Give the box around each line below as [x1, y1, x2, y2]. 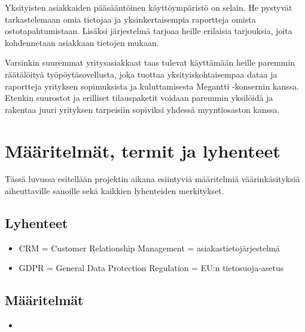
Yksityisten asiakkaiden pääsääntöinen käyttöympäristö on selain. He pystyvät [5, 1, 292, 13]
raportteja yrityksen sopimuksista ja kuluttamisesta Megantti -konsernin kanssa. [5, 79, 300, 92]
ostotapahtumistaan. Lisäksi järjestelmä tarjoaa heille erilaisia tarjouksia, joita [5, 24, 292, 37]
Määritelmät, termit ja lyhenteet [5, 138, 280, 162]
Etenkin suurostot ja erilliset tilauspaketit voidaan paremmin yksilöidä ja [5, 91, 273, 104]
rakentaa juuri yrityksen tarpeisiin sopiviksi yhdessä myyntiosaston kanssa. [5, 103, 280, 115]
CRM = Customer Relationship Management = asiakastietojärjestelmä [19, 241, 280, 254]
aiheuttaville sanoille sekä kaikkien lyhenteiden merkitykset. [5, 185, 224, 197]
